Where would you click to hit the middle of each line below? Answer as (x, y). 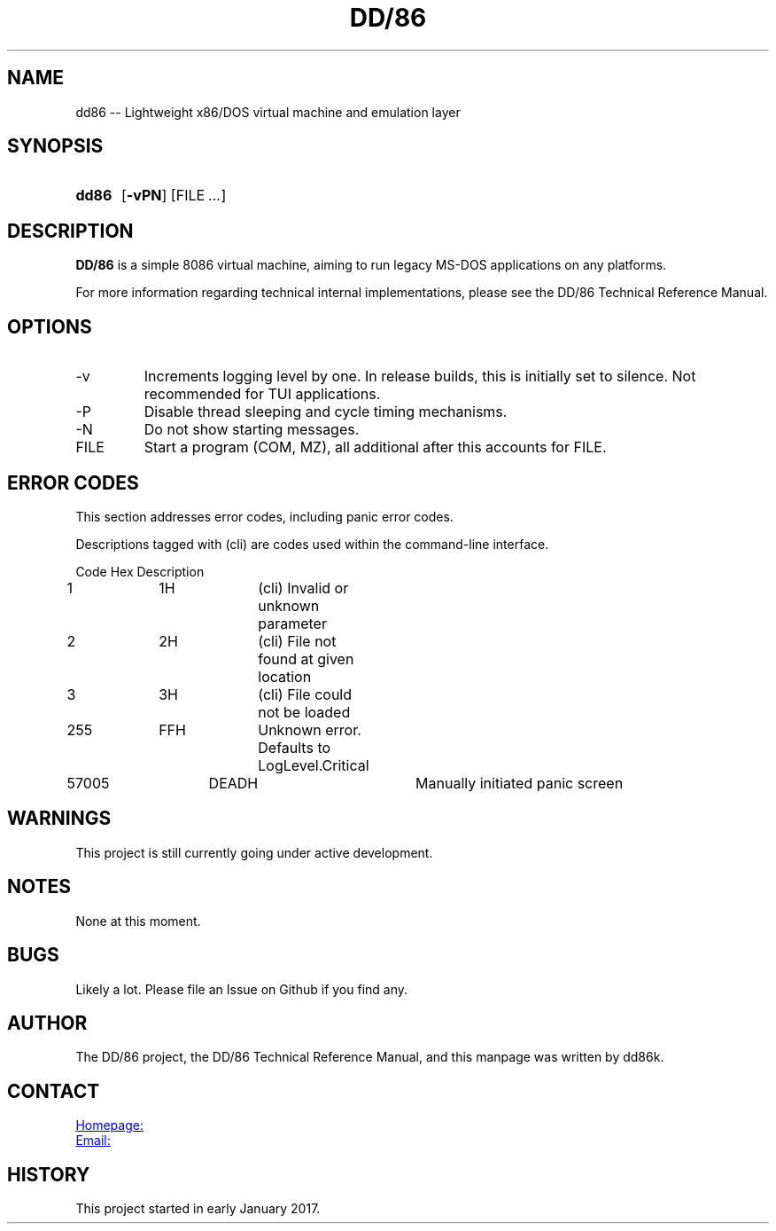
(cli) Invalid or (303, 588)
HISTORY (49, 1174)
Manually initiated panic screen (520, 783)
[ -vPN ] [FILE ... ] (174, 196)
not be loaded (304, 712)
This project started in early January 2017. (198, 1209)
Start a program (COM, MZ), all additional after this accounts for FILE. (375, 447)
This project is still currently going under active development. (254, 852)
